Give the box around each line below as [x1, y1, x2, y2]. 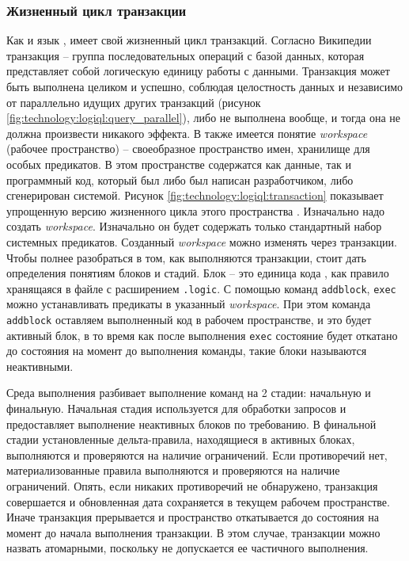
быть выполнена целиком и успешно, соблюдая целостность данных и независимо [6, 78, 403, 94]
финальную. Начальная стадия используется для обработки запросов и [6, 400, 347, 417]
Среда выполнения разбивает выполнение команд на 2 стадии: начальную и [6, 384, 371, 401]
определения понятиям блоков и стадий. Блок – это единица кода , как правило [6, 265, 389, 281]
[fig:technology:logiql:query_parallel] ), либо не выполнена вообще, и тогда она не [6, 109, 401, 126]
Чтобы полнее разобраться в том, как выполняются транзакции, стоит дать [6, 249, 366, 265]
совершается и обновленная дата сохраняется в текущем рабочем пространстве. [6, 493, 390, 509]
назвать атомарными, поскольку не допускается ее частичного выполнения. [6, 540, 369, 556]
